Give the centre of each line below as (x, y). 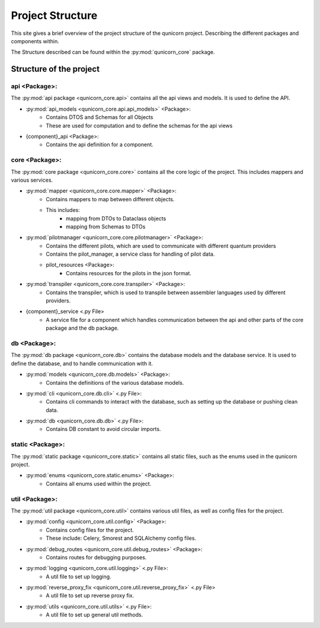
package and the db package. (82, 328)
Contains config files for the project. (90, 530)
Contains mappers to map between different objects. (110, 199)
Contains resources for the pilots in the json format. (129, 273)
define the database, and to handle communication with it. (82, 363)
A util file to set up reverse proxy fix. (90, 595)
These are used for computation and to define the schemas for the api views (139, 125)
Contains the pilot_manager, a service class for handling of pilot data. (130, 254)
